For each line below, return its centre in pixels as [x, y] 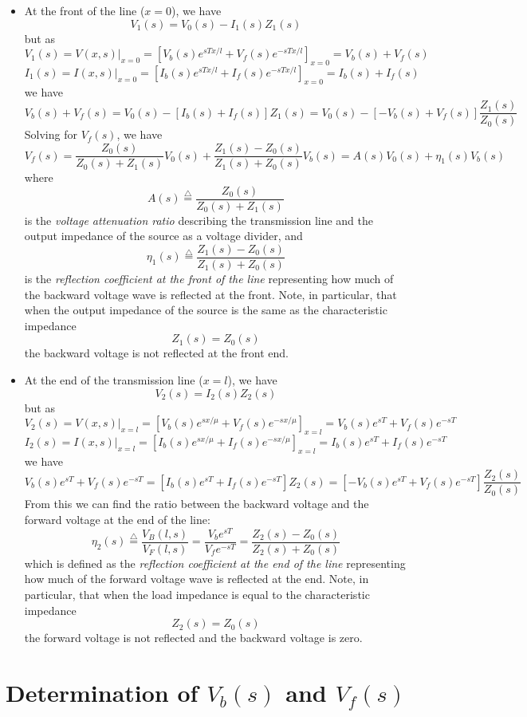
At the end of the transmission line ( [114, 379]
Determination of [102, 692]
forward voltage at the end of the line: [117, 519]
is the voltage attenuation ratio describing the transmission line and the [199, 220]
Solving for [51, 134]
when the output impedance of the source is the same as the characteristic [206, 310]
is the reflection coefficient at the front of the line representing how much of [209, 278]
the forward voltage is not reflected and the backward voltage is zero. [193, 638]
